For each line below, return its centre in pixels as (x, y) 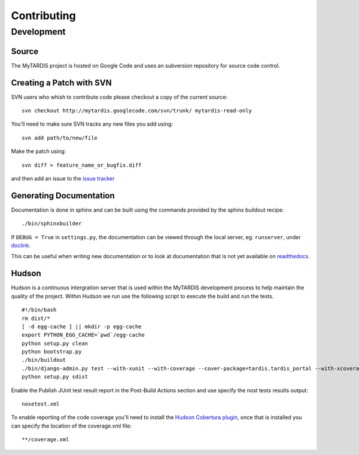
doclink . (21, 246)
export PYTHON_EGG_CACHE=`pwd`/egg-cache (83, 335)
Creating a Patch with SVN (61, 83)
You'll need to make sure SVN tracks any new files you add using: (92, 124)
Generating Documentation (63, 195)
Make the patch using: (39, 151)
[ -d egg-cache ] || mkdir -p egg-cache (82, 326)
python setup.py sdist (55, 377)
